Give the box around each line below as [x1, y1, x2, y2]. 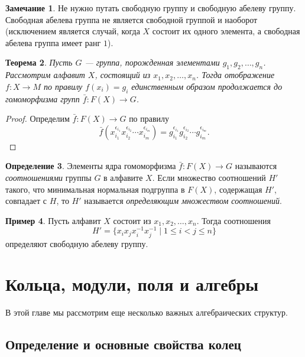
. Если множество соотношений [152, 171, 266, 183]
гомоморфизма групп [5, 92, 80, 105]
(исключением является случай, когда [5, 25, 140, 37]
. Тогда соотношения [196, 214, 271, 226]
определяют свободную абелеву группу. [5, 237, 148, 249]
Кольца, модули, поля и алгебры [5, 272, 259, 296]
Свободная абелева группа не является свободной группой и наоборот [5, 13, 258, 25]
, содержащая [214, 183, 262, 195]
